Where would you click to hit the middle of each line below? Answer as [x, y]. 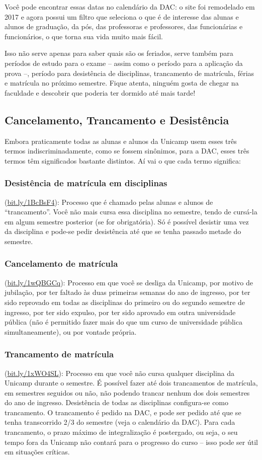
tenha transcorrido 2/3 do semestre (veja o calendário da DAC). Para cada [120, 422]
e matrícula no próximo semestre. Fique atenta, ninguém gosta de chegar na [122, 83]
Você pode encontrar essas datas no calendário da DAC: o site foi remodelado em [130, 7]
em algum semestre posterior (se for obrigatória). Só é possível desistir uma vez [127, 221]
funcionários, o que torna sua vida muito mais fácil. [84, 36]
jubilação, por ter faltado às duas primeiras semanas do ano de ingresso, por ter [127, 292]
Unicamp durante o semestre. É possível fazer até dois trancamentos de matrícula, [131, 383]
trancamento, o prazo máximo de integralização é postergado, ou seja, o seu [121, 432]
